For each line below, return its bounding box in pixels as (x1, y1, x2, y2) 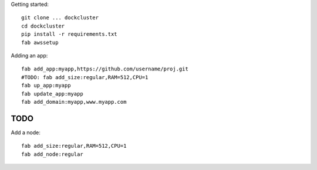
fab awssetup (21, 39, 59, 46)
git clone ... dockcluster (21, 15, 99, 21)
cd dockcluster (21, 22, 65, 29)
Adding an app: (11, 52, 48, 59)
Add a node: (11, 129, 41, 136)
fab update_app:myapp (21, 90, 83, 97)
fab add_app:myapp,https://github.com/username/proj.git (21, 66, 189, 73)
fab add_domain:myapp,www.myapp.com (21, 98, 127, 105)
